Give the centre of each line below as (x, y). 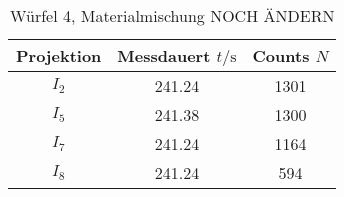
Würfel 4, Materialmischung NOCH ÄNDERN (172, 15)
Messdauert (164, 55)
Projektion (59, 55)
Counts (281, 55)
